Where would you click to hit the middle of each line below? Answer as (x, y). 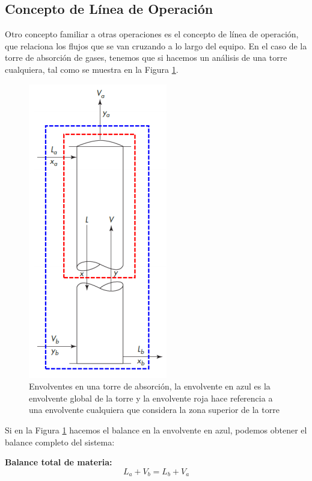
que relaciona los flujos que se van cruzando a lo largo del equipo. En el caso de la (156, 45)
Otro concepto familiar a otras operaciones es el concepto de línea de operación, (152, 34)
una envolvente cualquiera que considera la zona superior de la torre (154, 410)
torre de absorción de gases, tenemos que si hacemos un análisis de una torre (146, 57)
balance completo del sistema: (60, 442)
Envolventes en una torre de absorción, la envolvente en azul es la (150, 386)
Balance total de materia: (59, 462)
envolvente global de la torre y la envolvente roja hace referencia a (151, 398)
